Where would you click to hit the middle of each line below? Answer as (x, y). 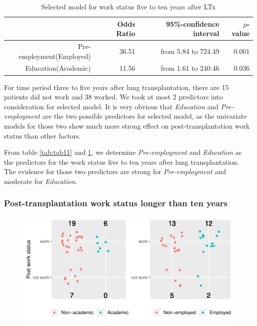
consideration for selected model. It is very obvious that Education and (111, 106)
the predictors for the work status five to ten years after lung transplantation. (122, 162)
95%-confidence (193, 23)
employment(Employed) (55, 56)
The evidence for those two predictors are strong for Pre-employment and (115, 171)
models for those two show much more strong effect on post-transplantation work (127, 125)
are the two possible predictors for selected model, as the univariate (145, 116)
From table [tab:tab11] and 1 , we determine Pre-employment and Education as (123, 152)
